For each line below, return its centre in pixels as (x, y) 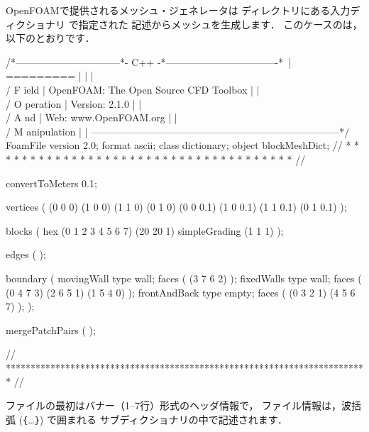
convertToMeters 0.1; (51, 183)
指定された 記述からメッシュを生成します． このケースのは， (220, 24)
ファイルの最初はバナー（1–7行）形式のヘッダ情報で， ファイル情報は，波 (179, 405)
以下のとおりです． (50, 38)
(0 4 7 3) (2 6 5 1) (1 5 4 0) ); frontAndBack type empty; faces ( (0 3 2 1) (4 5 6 (181, 292)
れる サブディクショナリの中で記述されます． (182, 419)
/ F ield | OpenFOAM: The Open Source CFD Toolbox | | (133, 89)
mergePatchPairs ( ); (51, 329)
